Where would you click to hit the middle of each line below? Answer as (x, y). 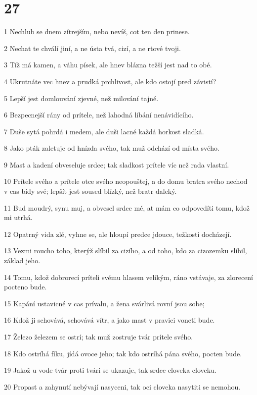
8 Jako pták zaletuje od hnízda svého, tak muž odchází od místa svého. (112, 148)
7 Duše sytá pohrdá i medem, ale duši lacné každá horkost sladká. (104, 131)
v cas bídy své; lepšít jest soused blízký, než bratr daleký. (90, 191)
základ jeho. (22, 260)
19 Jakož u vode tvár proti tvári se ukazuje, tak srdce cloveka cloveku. (110, 370)
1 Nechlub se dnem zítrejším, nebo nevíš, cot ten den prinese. (97, 31)
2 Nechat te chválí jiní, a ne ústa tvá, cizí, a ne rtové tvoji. (92, 48)
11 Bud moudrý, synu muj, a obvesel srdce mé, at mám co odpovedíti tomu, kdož (127, 207)
